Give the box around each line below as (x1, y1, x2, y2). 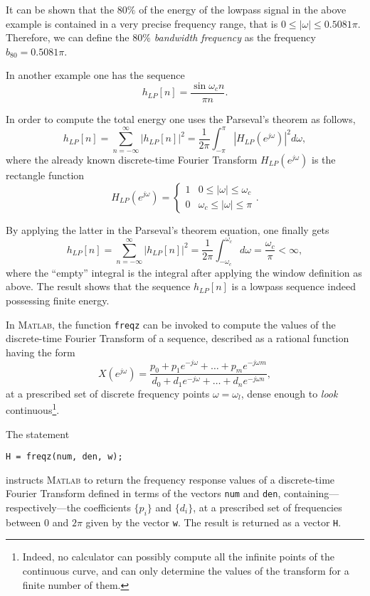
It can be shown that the (6, 2, 115, 16)
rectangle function (6, 167, 85, 182)
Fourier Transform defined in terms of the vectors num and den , (6, 486, 281, 501)
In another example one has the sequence (6, 68, 185, 83)
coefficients (83, 500, 131, 515)
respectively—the (6, 500, 81, 515)
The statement (6, 426, 70, 441)
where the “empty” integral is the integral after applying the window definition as (6, 265, 362, 280)
